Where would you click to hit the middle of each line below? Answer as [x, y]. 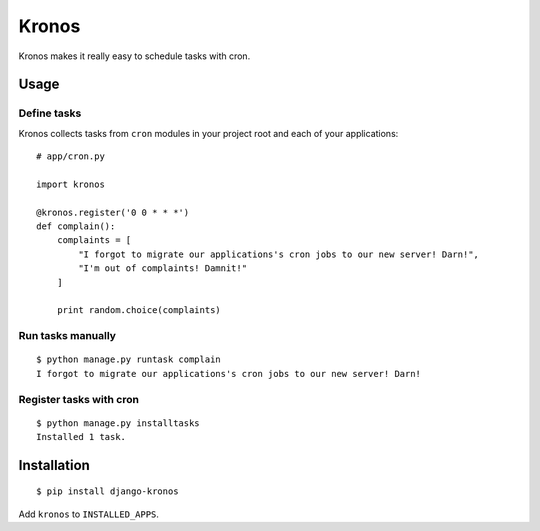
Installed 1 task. [81, 437]
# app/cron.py [70, 156]
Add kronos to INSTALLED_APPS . [89, 514]
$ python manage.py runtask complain [129, 359]
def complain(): [76, 226]
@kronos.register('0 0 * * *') [113, 212]
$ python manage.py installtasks [118, 423]
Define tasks [50, 113]
